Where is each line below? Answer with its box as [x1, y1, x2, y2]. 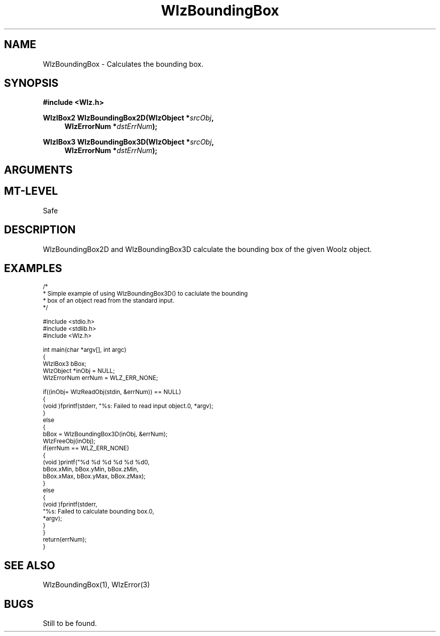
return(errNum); [43, 536, 87, 544]
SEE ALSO [4, 559, 55, 572]
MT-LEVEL [4, 185, 58, 198]
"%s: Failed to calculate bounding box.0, [43, 508, 154, 516]
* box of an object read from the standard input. [43, 297, 175, 305]
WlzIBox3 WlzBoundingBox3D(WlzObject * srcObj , [43, 138, 214, 147]
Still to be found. [43, 619, 97, 628]
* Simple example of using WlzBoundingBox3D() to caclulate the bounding [43, 290, 248, 298]
